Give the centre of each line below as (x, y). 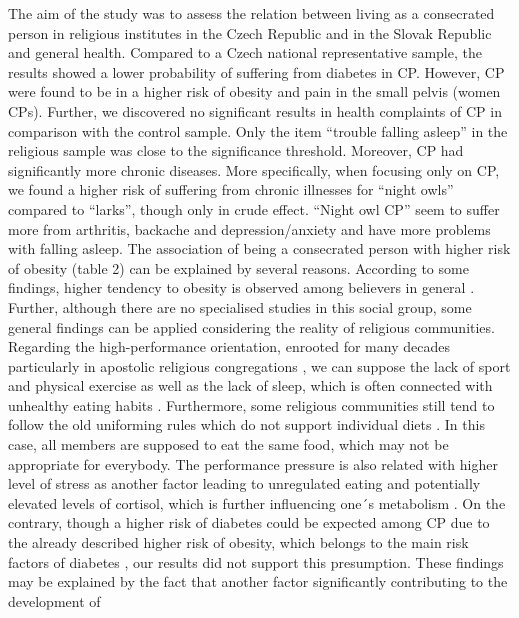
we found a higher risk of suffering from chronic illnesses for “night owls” (231, 189)
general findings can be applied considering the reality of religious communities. (251, 326)
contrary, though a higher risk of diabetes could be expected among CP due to (249, 522)
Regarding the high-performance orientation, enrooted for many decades (229, 346)
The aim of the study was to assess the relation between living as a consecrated (251, 13)
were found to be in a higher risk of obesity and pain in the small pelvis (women (254, 91)
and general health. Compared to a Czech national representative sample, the (245, 52)
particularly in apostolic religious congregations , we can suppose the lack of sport (259, 365)
